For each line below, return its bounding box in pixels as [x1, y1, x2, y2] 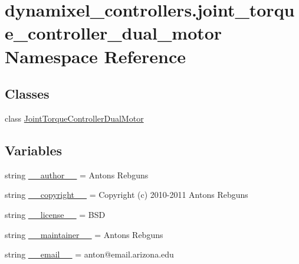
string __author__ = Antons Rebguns [5, 168, 149, 181]
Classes [5, 84, 50, 103]
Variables [5, 141, 63, 159]
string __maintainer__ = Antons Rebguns [5, 228, 163, 240]
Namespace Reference [5, 44, 186, 68]
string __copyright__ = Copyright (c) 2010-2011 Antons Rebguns [5, 188, 248, 201]
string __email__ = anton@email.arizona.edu [5, 248, 174, 260]
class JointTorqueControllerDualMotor [5, 112, 144, 124]
